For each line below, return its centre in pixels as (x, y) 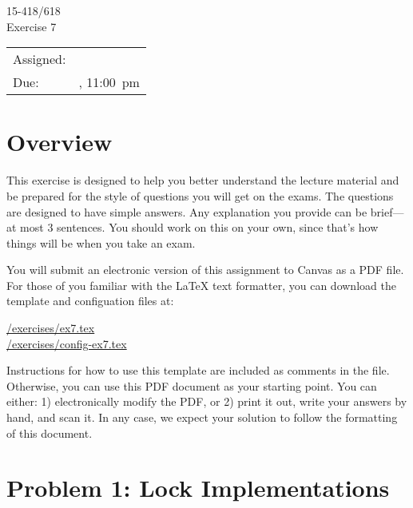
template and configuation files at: (90, 301)
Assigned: (40, 59)
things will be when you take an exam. (101, 242)
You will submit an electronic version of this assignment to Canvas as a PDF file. (205, 270)
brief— (387, 211)
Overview (60, 142)
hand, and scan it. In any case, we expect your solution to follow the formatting (202, 417)
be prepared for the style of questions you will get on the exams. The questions (200, 195)
